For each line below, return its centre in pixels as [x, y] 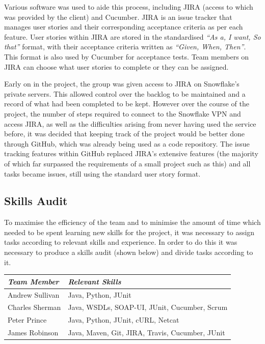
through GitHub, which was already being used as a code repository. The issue [127, 143]
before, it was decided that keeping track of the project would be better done [124, 134]
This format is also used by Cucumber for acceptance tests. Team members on [127, 56]
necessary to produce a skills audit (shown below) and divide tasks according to [129, 252]
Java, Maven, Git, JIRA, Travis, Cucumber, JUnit [147, 333]
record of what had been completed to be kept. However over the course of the [127, 104]
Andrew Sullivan [34, 294]
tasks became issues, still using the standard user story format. [102, 173]
